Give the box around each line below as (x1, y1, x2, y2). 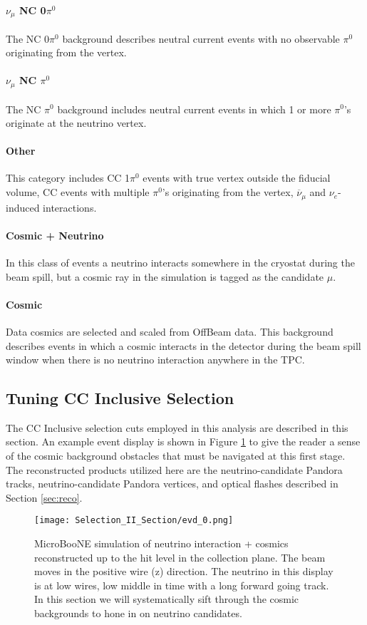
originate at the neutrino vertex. (6, 115, 147, 130)
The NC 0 (6, 31, 50, 46)
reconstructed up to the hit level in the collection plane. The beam (34, 549, 326, 564)
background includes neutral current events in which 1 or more (57, 101, 331, 116)
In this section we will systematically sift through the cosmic (34, 592, 299, 606)
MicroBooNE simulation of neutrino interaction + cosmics (34, 536, 289, 551)
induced (6, 200, 40, 215)
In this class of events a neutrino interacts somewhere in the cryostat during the (6, 254, 355, 269)
